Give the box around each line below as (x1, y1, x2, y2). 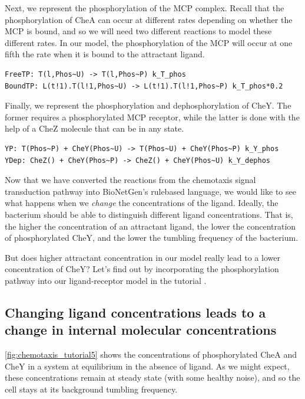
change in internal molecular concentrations (5, 320, 277, 339)
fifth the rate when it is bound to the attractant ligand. (5, 48, 205, 60)
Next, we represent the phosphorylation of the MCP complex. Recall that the (5, 2, 284, 14)
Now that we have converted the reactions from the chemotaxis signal (5, 174, 256, 186)
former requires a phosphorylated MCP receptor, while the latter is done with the (5, 110, 300, 123)
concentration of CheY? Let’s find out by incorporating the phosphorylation (5, 263, 279, 275)
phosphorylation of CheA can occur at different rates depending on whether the (5, 13, 293, 25)
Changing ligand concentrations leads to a (5, 303, 266, 321)
